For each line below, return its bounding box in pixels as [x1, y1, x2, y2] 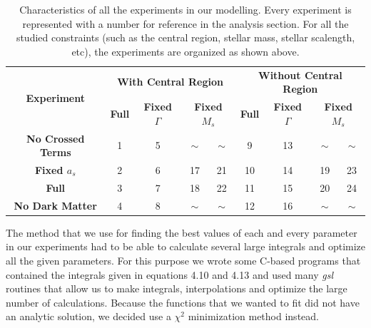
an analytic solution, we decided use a [6, 309, 171, 324]
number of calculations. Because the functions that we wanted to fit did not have [6, 294, 360, 309]
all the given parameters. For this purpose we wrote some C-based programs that [6, 252, 361, 267]
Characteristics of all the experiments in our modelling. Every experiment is [19, 2, 352, 16]
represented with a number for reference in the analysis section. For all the [22, 16, 349, 31]
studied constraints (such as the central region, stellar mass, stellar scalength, [16, 30, 355, 45]
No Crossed [26, 130, 85, 145]
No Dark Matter [14, 198, 97, 212]
